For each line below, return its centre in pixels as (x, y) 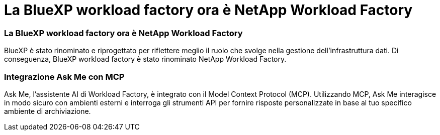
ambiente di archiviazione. (48, 111)
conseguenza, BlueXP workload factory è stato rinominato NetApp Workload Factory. (145, 59)
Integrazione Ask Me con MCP (64, 77)
